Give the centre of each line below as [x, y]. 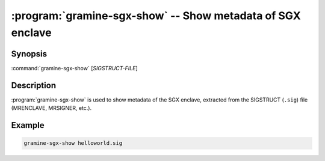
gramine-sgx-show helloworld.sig [73, 143]
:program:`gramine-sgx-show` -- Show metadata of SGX [156, 16]
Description [34, 85]
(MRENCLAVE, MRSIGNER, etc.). [51, 108]
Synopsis [29, 54]
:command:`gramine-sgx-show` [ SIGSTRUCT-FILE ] [74, 68]
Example [28, 125]
